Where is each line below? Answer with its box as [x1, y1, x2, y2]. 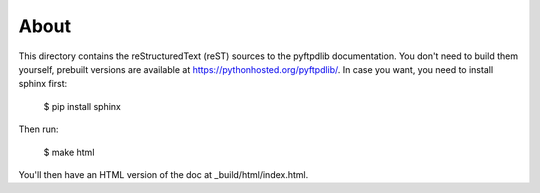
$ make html [43, 146, 95, 158]
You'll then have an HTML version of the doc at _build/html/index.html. [18, 168, 309, 180]
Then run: [18, 123, 59, 135]
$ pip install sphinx [43, 100, 122, 112]
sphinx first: [18, 78, 68, 90]
